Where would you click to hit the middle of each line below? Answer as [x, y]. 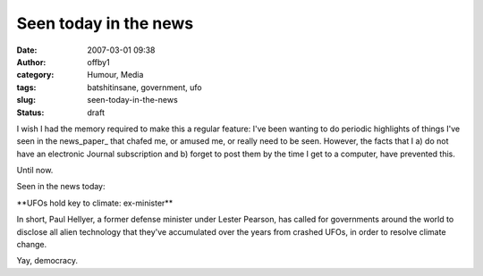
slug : [26, 100]
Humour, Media [115, 75]
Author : [31, 62]
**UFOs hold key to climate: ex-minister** [95, 203]
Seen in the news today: [61, 187]
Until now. [35, 171]
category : [35, 75]
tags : [26, 87]
